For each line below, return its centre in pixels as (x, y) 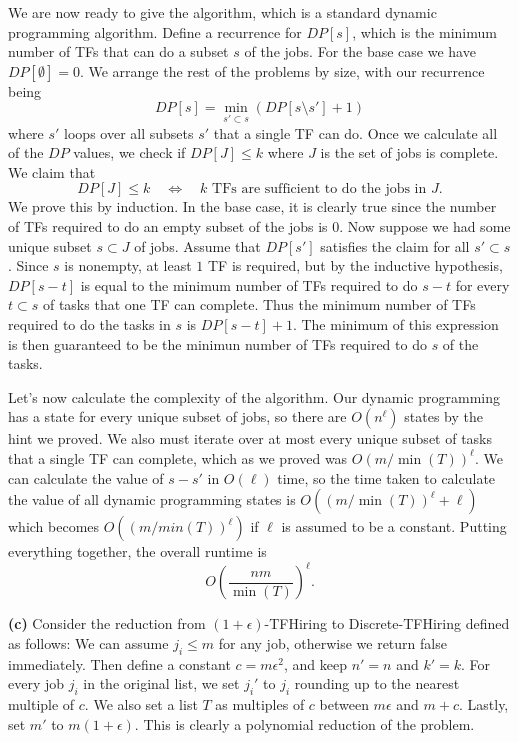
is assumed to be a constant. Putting (394, 526)
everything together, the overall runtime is (137, 551)
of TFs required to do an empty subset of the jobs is (168, 225)
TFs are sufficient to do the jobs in (319, 189)
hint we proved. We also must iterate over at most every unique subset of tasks (250, 438)
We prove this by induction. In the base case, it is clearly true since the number (252, 206)
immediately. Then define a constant (119, 663)
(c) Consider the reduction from (107, 623)
